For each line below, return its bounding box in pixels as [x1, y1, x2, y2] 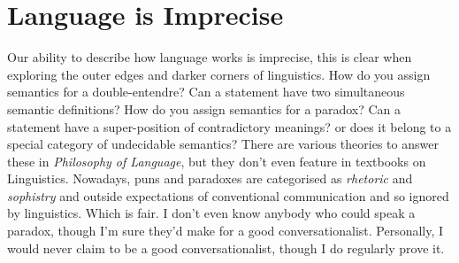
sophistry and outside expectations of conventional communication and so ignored [7, 186, 449, 205]
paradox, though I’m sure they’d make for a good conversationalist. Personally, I [7, 221, 444, 240]
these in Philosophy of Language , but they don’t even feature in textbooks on [7, 151, 426, 170]
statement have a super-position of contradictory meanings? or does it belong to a [7, 117, 452, 135]
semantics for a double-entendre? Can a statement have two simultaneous [7, 82, 405, 101]
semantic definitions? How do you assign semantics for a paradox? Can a [7, 99, 402, 118]
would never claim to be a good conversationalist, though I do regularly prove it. [7, 238, 445, 257]
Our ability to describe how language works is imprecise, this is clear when [7, 48, 412, 66]
